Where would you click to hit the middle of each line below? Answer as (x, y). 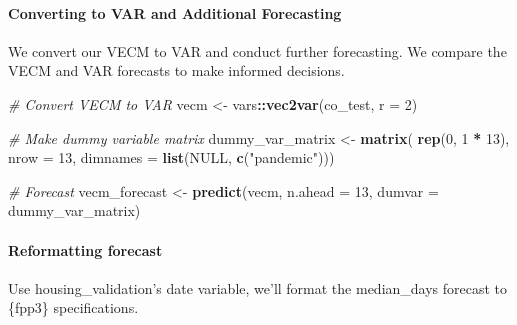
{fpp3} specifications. (73, 307)
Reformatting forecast (85, 249)
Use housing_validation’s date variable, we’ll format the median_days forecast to (258, 287)
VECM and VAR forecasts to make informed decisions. (176, 70)
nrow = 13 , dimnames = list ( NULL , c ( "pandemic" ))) (171, 157)
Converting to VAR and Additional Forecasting (175, 12)
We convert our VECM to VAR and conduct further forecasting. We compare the (257, 50)
